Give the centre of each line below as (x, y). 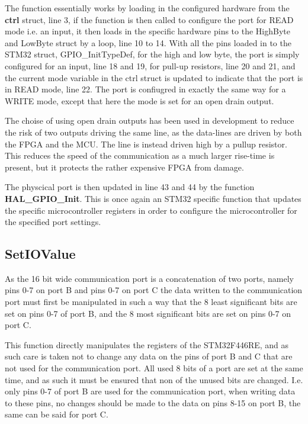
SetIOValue (40, 254)
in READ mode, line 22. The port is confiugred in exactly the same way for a (145, 89)
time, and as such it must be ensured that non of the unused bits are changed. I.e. (154, 379)
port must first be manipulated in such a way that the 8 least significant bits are (151, 302)
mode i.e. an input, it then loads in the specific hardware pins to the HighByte (147, 31)
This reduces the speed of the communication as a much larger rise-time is (140, 155)
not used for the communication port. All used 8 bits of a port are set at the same (154, 368)
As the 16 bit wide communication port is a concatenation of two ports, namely (149, 278)
